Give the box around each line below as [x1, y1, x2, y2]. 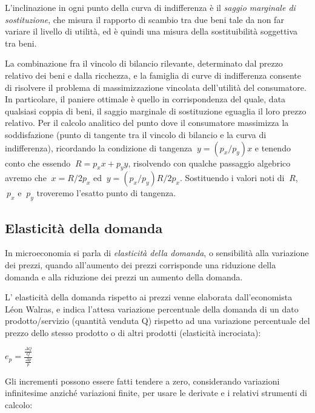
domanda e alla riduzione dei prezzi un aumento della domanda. [5, 270, 243, 283]
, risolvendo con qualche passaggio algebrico [128, 156, 291, 169]
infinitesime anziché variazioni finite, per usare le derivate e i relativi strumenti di [5, 386, 308, 399]
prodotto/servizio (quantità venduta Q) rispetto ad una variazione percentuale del [5, 314, 310, 327]
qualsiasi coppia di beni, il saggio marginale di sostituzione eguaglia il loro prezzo [5, 104, 307, 117]
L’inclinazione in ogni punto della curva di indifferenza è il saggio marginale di [5, 1, 296, 13]
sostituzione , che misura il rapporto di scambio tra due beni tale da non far [5, 13, 284, 25]
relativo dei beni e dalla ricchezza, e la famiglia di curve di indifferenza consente [5, 68, 302, 81]
